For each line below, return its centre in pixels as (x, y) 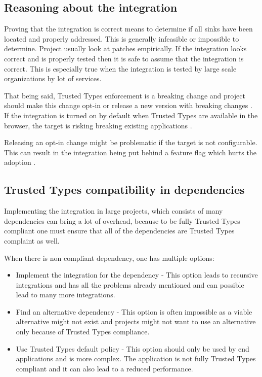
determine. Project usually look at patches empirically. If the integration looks (125, 48)
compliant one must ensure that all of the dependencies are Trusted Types (119, 231)
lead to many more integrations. (65, 295)
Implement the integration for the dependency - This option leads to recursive (137, 275)
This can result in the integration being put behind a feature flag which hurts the (130, 152)
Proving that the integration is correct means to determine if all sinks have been (128, 29)
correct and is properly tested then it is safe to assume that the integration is (124, 58)
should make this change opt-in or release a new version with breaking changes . (128, 105)
